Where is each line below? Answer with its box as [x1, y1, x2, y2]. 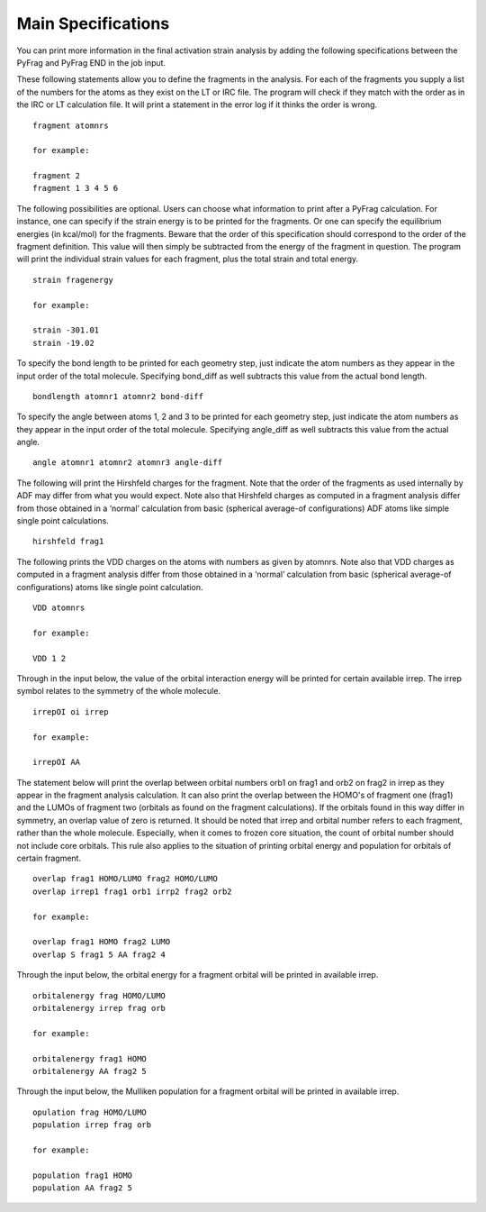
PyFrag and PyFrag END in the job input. [16, 57, 166, 68]
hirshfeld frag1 [32, 536, 104, 547]
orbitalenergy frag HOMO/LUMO [32, 990, 166, 1000]
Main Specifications [16, 14, 170, 33]
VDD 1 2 [32, 653, 67, 663]
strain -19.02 [32, 338, 94, 348]
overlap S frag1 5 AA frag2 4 [32, 949, 166, 960]
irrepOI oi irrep [32, 706, 109, 716]
